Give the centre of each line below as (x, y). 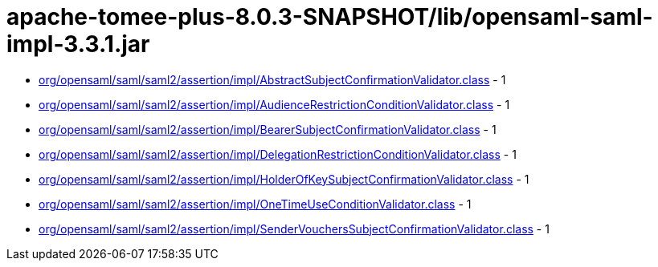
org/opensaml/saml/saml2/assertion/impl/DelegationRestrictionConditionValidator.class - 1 (278, 154)
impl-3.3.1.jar (78, 44)
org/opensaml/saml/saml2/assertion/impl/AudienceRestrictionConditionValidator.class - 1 (274, 104)
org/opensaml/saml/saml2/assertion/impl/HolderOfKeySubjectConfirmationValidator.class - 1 (284, 179)
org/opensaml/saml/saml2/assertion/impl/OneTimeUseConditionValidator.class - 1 (255, 204)
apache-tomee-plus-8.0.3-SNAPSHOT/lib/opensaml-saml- (330, 17)
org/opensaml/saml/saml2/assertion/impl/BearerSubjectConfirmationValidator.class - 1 (268, 129)
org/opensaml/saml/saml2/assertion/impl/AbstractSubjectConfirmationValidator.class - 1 (272, 79)
